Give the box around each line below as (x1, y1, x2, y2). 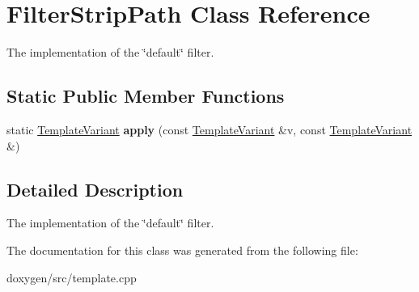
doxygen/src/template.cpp (6, 269, 137, 286)
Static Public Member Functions (6, 83, 285, 108)
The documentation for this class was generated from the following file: (6, 241, 358, 258)
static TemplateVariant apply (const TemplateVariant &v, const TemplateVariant (6, 121, 413, 138)
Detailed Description (6, 176, 184, 201)
